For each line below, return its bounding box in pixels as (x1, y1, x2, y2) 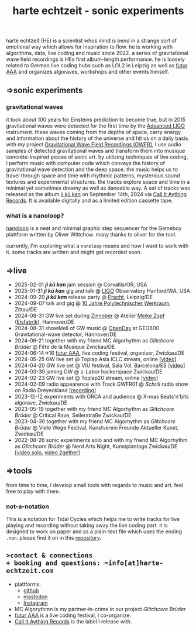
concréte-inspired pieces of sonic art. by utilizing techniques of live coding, (6, 153, 188, 160)
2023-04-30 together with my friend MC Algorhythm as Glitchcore (14, 417, 176, 425)
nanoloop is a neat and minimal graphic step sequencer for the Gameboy (6, 225, 182, 232)
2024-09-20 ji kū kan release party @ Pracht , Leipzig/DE (14, 293, 153, 300)
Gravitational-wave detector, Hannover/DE (14, 331, 117, 338)
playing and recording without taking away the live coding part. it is (6, 522, 168, 529)
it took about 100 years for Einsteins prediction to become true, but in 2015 (6, 116, 186, 123)
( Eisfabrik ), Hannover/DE (14, 318, 75, 325)
